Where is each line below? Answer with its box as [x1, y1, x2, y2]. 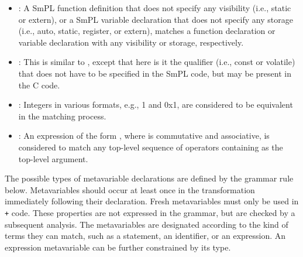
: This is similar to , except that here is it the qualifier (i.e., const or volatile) [18, 56, 295, 68]
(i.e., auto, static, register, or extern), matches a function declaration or [18, 25, 276, 37]
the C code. [18, 78, 60, 91]
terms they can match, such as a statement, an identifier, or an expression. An [5, 229, 286, 242]
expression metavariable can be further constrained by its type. [5, 241, 231, 253]
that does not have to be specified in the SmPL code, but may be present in [18, 67, 291, 79]
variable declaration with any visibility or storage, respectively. [18, 36, 244, 48]
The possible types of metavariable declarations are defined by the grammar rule [5, 172, 294, 184]
